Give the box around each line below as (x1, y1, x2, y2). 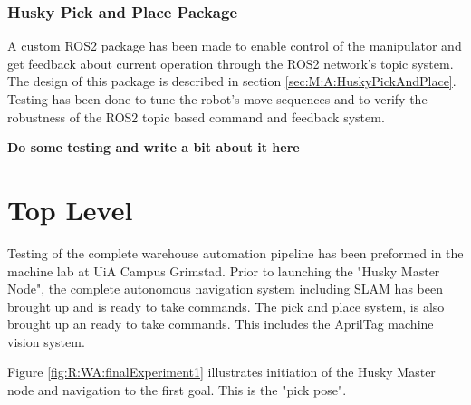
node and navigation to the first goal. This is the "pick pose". (7, 381, 347, 400)
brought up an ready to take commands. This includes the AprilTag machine (7, 314, 434, 333)
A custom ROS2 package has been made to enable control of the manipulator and (7, 36, 462, 55)
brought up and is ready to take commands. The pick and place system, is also (7, 296, 445, 315)
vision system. (7, 332, 85, 351)
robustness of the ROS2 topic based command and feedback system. (7, 107, 385, 126)
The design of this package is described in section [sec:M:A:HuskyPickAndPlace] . (7, 72, 457, 91)
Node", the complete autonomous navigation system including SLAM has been (7, 279, 443, 298)
